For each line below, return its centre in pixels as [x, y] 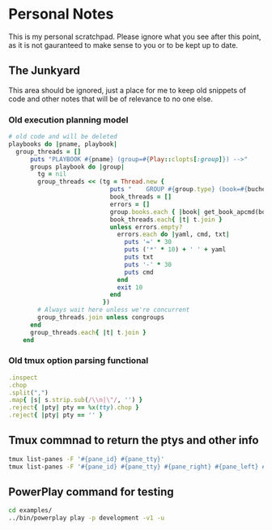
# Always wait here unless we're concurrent [114, 310]
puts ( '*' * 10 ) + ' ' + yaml [175, 250]
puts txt [139, 257]
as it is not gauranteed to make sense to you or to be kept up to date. [123, 45]
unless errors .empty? [146, 227]
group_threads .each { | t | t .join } [88, 332]
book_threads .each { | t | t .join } [166, 220]
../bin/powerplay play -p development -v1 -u [86, 518]
